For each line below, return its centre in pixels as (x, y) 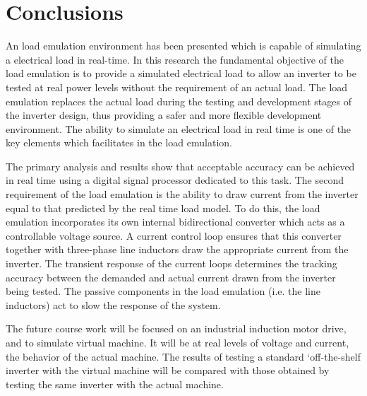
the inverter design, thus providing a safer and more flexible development (164, 115)
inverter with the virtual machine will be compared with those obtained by (168, 370)
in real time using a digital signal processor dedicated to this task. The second (175, 180)
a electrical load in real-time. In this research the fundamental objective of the (175, 59)
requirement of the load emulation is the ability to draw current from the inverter (182, 194)
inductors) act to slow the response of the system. (113, 304)
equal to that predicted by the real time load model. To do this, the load (163, 208)
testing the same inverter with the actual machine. (115, 384)
